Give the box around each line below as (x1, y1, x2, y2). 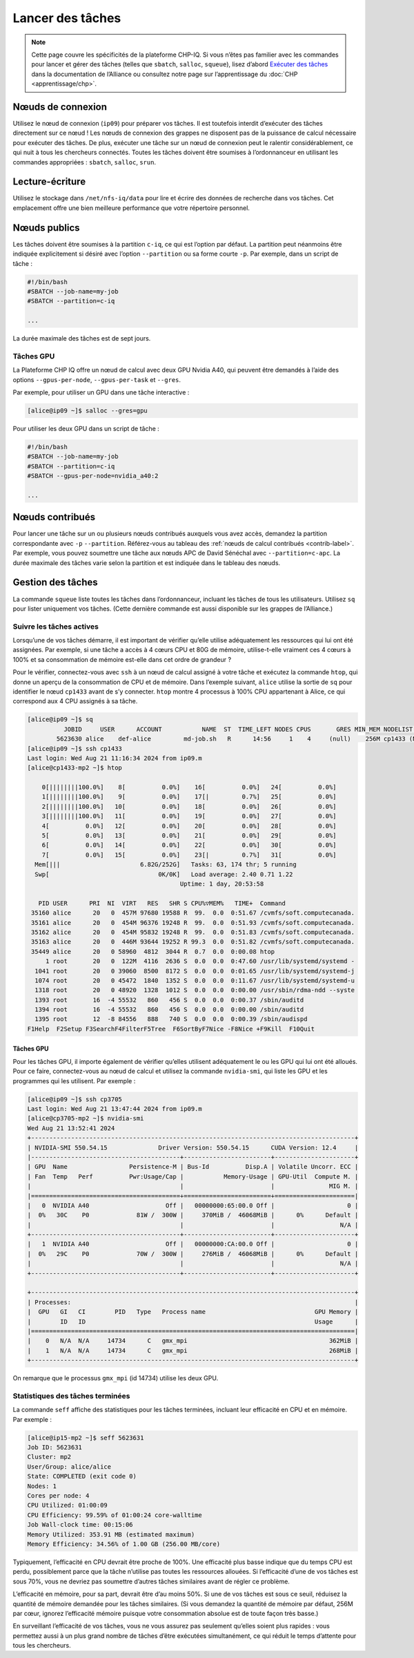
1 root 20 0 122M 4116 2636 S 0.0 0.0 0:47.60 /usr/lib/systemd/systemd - (45, 957, 355, 965)
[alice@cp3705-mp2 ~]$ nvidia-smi (27, 1114, 144, 1123)
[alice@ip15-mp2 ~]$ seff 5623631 (27, 1433, 144, 1442)
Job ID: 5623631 (27, 1444, 83, 1451)
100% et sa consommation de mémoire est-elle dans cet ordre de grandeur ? (12, 655, 231, 663)
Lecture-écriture (12, 176, 86, 188)
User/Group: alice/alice (27, 1462, 112, 1471)
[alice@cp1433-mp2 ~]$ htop (27, 764, 122, 772)
